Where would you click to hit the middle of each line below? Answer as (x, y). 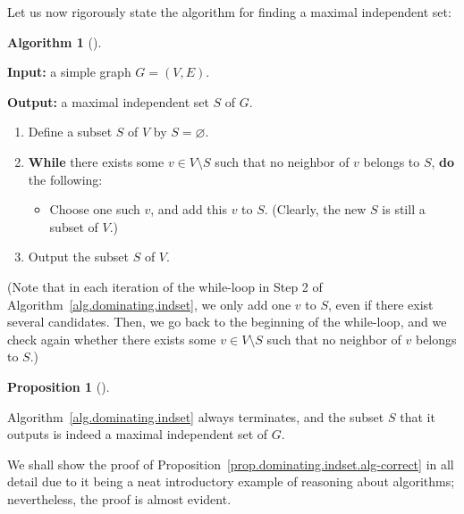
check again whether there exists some (112, 339)
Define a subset (70, 132)
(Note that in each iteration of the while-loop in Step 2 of (165, 286)
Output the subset (78, 257)
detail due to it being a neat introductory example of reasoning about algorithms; (231, 481)
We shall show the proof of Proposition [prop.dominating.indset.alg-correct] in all (231, 464)
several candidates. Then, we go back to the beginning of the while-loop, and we (227, 322)
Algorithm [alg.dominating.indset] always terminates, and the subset (196, 416)
